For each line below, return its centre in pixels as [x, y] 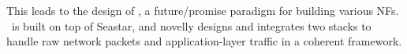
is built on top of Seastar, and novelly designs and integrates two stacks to [191, 25]
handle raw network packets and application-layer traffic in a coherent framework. [204, 41]
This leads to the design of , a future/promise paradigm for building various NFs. [203, 10]
